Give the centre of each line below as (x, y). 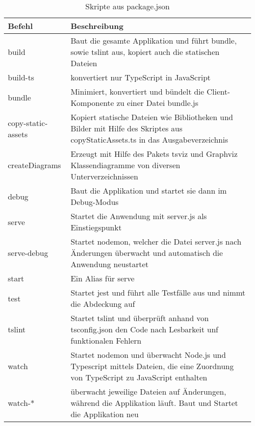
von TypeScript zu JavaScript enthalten (139, 377)
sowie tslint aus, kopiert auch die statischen (145, 52)
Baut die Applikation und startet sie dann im (149, 190)
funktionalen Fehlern (106, 340)
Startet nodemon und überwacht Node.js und (148, 355)
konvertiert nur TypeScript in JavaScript (140, 77)
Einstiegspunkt (96, 227)
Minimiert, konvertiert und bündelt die (137, 91)
